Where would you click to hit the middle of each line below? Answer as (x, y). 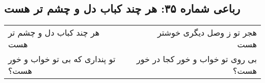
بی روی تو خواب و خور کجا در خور (197, 59)
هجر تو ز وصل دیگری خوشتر (207, 33)
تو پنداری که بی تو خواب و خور (62, 59)
